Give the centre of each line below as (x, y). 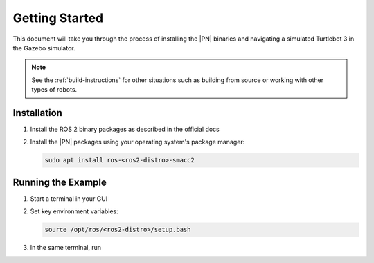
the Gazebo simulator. (44, 48)
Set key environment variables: (74, 211)
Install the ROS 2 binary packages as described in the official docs (125, 129)
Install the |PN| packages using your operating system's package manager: (137, 142)
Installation (37, 113)
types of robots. (54, 90)
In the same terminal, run (66, 248)
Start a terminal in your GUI (69, 198)
